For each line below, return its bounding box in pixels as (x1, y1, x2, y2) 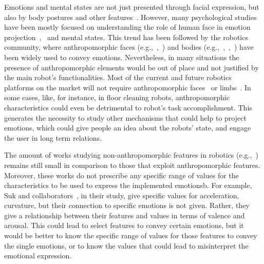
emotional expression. (4, 250, 72, 261)
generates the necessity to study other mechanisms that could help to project (4, 112, 247, 123)
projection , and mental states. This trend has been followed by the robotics (4, 31, 248, 42)
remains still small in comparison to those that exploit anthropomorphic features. (4, 159, 260, 170)
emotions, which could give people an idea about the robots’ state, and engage (4, 122, 251, 133)
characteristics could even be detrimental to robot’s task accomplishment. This (4, 102, 252, 112)
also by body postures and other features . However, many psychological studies (4, 11, 257, 22)
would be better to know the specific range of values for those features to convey (4, 230, 257, 241)
